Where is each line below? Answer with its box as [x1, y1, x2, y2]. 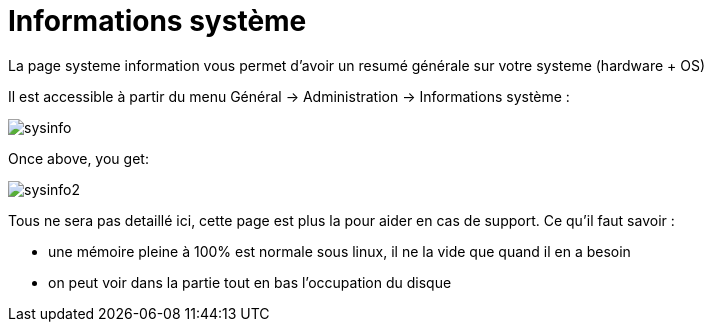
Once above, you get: [8, 149, 149, 167]
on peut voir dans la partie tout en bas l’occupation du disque [48, 273, 452, 291]
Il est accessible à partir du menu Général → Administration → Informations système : [8, 87, 570, 105]
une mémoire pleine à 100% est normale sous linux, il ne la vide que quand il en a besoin [48, 242, 631, 260]
